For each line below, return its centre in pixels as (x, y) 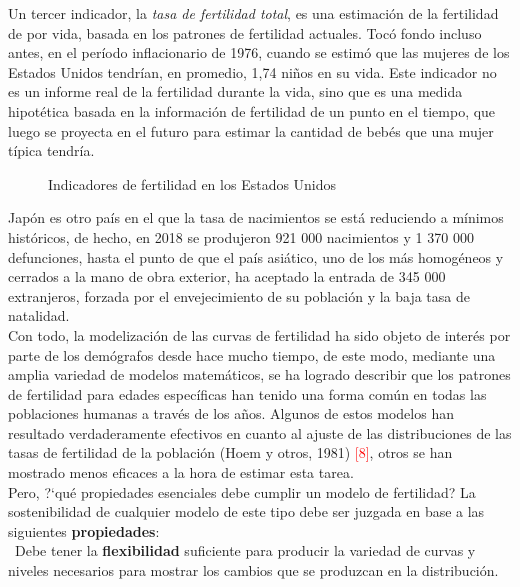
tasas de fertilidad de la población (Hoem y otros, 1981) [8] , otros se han (230, 452)
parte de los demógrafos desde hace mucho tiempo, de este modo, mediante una (252, 354)
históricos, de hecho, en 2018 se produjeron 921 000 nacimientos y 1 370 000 (241, 236)
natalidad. (39, 315)
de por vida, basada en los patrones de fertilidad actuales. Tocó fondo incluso (245, 32)
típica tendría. (51, 150)
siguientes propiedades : (84, 530)
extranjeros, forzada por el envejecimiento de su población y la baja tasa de (239, 295)
